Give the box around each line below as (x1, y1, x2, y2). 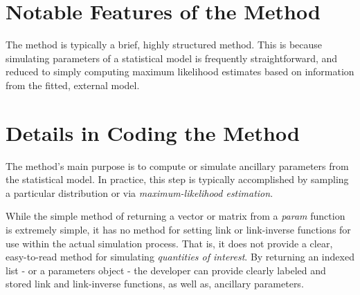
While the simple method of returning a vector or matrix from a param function (6, 209, 345, 223)
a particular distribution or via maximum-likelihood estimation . (6, 185, 273, 200)
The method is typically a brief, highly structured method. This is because (6, 37, 323, 52)
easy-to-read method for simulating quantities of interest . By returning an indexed (6, 249, 354, 264)
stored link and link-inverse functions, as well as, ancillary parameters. (6, 276, 304, 291)
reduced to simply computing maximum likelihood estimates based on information (6, 64, 354, 79)
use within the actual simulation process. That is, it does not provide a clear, (6, 236, 333, 250)
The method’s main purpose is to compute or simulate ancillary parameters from (6, 158, 349, 173)
